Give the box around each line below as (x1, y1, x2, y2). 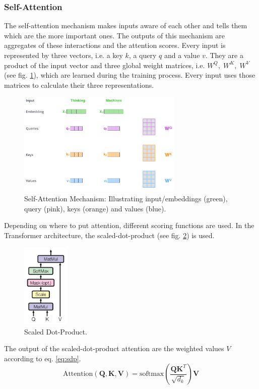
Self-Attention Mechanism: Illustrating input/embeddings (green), (24, 193, 228, 204)
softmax (139, 370, 164, 378)
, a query (128, 50, 157, 60)
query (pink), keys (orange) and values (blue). (24, 203, 166, 213)
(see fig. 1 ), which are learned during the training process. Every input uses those (4, 70, 255, 80)
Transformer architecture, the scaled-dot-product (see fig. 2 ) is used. (4, 230, 215, 240)
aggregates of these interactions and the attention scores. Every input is (4, 40, 226, 50)
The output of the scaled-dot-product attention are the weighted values (4, 343, 224, 354)
